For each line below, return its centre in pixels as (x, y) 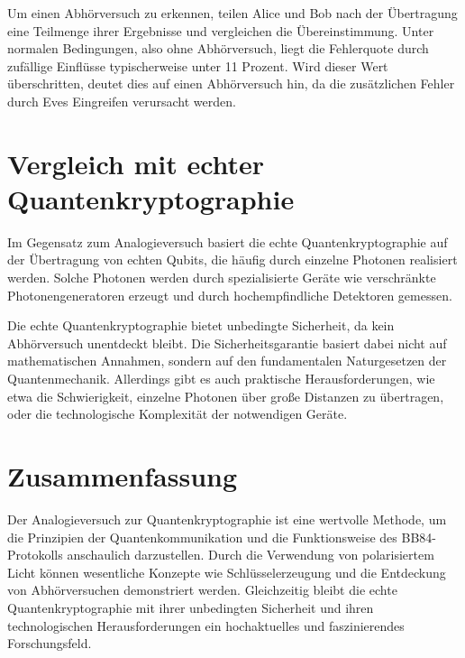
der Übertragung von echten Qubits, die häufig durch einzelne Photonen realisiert (232, 259)
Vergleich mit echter (136, 163)
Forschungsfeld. (50, 643)
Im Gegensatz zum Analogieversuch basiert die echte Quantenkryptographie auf (228, 241)
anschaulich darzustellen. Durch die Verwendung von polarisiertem (251, 555)
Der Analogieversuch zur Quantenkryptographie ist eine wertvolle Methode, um (227, 519)
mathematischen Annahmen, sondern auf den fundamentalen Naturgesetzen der (227, 361)
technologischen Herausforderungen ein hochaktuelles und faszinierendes (206, 625)
